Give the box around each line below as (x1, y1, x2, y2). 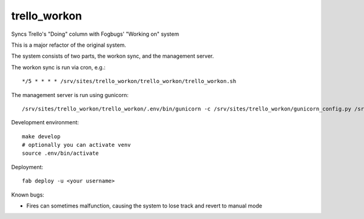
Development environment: (11, 119, 79, 126)
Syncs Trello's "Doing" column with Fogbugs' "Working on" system (11, 30, 179, 38)
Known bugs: (11, 191, 45, 198)
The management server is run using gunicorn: (11, 91, 129, 98)
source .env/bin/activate (22, 150, 99, 157)
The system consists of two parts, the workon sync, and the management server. (11, 52, 214, 60)
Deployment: (11, 163, 44, 170)
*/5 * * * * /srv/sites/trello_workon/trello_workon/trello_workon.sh (22, 78, 237, 85)
